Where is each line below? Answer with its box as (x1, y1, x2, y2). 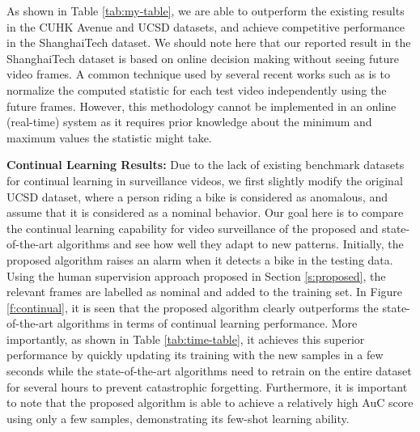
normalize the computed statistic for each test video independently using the (6, 81, 387, 98)
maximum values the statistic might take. (6, 129, 212, 146)
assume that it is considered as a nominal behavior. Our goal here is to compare (6, 204, 404, 221)
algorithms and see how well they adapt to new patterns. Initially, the (57, 235, 404, 252)
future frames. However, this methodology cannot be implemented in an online (6, 97, 397, 114)
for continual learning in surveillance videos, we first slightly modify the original (6, 172, 403, 188)
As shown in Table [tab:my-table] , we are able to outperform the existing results (6, 2, 405, 19)
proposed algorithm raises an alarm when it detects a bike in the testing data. (6, 251, 393, 268)
